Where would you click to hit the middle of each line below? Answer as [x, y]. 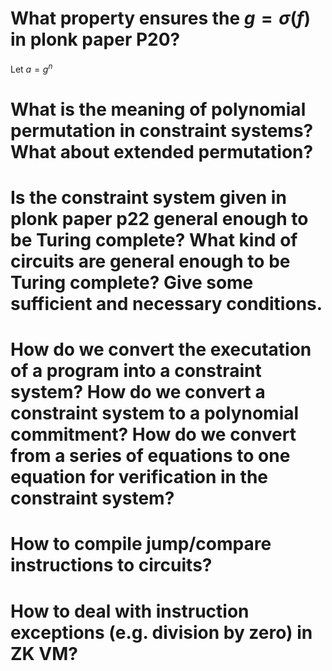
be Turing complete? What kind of [154, 239]
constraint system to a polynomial [155, 413]
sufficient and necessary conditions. [166, 303]
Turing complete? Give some [132, 282]
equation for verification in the [139, 477]
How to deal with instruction [130, 611]
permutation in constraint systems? [162, 130]
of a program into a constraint [136, 371]
